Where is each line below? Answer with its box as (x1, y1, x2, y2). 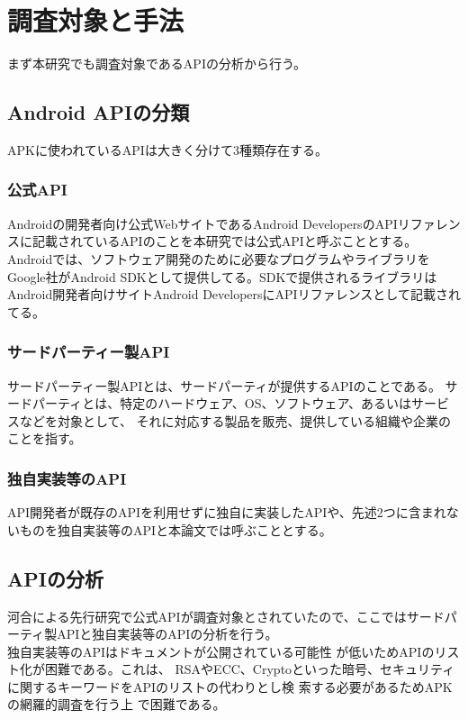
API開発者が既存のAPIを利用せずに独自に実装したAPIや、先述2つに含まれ (7, 503, 446, 522)
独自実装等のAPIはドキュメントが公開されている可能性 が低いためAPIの (7, 642, 435, 660)
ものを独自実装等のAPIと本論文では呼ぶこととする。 (19, 520, 332, 539)
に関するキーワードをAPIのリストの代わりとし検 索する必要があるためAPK (7, 677, 453, 696)
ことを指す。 (7, 429, 82, 448)
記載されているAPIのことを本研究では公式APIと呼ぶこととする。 (31, 232, 418, 250)
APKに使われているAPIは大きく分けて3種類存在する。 (7, 140, 328, 159)
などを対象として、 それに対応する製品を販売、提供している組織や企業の (19, 411, 452, 430)
